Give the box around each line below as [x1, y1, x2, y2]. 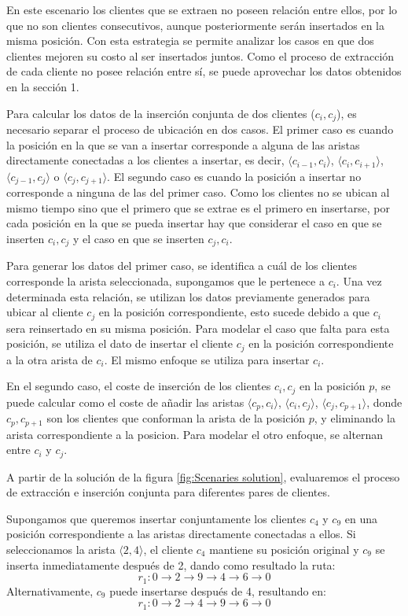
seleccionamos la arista [6, 541, 116, 557]
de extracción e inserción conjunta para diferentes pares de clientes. [6, 484, 330, 500]
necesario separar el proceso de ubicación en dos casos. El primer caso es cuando [6, 121, 394, 138]
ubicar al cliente [6, 304, 83, 320]
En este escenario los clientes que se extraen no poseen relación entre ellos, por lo [6, 2, 398, 17]
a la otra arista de [6, 351, 93, 367]
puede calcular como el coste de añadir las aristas [6, 393, 244, 410]
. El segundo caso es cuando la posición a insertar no [107, 168, 362, 184]
